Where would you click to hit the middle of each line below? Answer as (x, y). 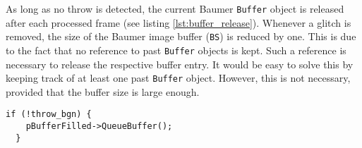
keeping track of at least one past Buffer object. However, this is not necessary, (178, 78)
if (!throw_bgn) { (49, 115)
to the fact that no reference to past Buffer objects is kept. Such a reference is (176, 50)
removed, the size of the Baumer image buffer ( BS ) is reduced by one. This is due (181, 36)
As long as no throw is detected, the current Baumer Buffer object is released (175, 8)
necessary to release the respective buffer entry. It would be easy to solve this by (180, 64)
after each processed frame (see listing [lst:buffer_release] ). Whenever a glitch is (179, 22)
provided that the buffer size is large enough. (103, 91)
